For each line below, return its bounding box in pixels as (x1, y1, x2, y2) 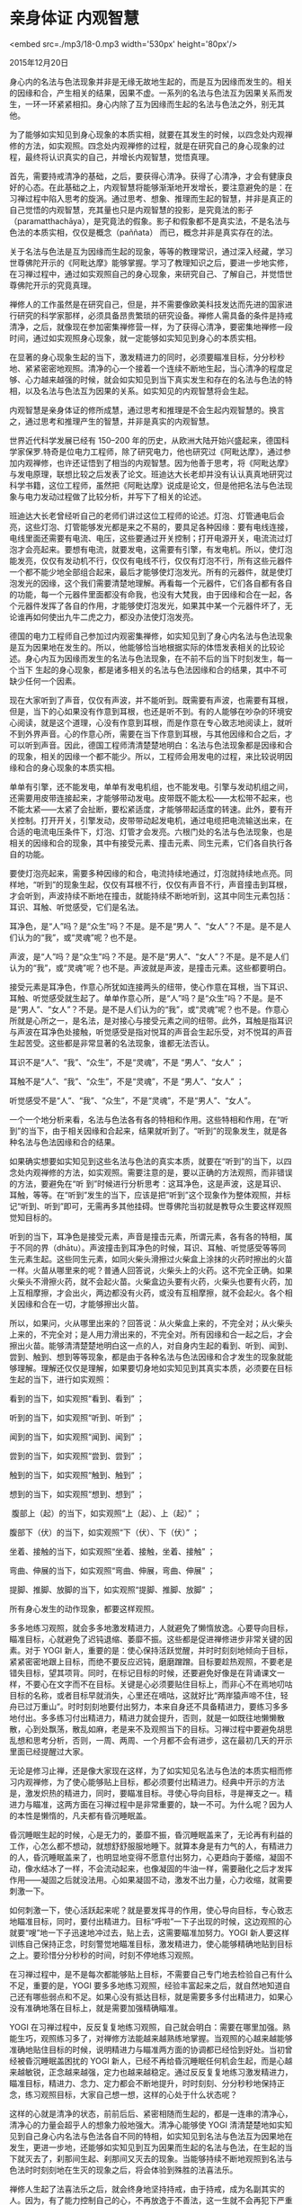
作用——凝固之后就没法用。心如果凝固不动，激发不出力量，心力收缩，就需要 (9, 1874, 293, 1885)
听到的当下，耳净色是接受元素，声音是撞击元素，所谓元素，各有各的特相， (9, 1231, 285, 1241)
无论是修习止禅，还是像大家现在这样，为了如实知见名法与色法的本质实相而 (9, 1765, 285, 1776)
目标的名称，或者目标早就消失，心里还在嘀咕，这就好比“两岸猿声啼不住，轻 (9, 1690, 289, 1700)
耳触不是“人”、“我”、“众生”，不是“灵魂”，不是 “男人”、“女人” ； (9, 1076, 244, 1087)
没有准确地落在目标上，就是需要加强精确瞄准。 (9, 2003, 182, 2013)
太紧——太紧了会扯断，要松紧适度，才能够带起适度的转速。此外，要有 (24, 803, 285, 814)
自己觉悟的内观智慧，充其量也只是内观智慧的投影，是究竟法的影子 (9, 204, 253, 215)
